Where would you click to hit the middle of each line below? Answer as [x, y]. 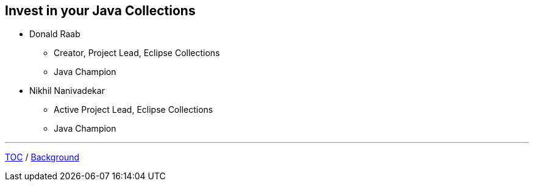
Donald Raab [55, 34]
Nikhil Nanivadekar [67, 91]
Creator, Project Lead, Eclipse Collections [137, 53]
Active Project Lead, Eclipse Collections [133, 110]
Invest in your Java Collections [100, 11]
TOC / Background [42, 157]
